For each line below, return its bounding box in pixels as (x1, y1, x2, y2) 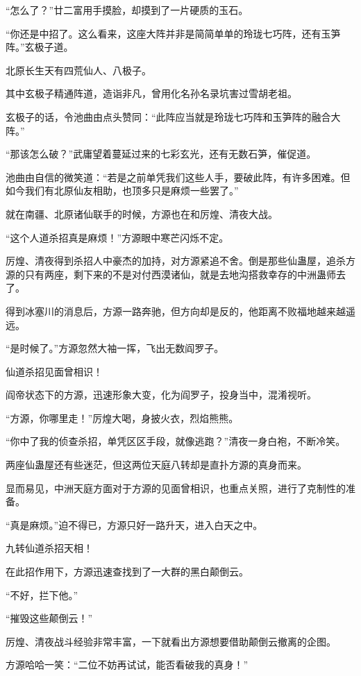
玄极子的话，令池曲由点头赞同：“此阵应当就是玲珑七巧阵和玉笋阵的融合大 (6, 109, 341, 124)
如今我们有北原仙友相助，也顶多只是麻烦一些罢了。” (6, 183, 239, 198)
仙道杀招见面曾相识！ (6, 364, 103, 378)
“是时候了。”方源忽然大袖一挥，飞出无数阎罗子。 (6, 341, 224, 355)
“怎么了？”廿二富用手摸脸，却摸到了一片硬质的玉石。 (6, 3, 249, 17)
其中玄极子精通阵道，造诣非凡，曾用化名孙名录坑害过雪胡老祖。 (6, 86, 297, 101)
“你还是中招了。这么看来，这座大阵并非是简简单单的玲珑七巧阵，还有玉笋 (6, 26, 341, 40)
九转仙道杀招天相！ (6, 541, 93, 555)
